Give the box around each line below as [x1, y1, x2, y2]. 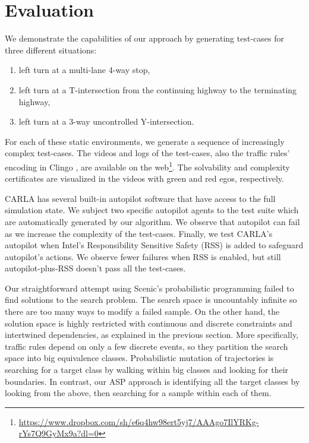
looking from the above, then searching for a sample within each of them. [5, 387, 272, 399]
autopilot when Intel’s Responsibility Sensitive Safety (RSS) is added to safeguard [5, 239, 304, 251]
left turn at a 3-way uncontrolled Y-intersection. [18, 115, 194, 128]
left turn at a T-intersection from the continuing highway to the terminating [18, 83, 297, 96]
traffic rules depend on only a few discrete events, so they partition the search [5, 340, 288, 352]
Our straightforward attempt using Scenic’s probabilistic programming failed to [5, 281, 294, 294]
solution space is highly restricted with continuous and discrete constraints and [5, 317, 292, 329]
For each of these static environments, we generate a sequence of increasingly [5, 135, 285, 147]
